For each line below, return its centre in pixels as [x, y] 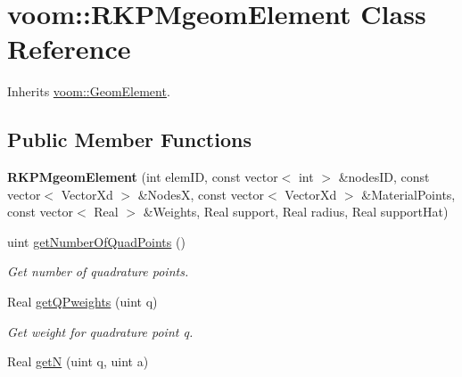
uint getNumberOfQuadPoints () [96, 241]
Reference [69, 49]
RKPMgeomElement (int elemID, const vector [143, 177]
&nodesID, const [384, 177]
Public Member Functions [129, 139]
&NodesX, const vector [201, 194]
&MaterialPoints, [408, 194]
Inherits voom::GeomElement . [89, 91]
